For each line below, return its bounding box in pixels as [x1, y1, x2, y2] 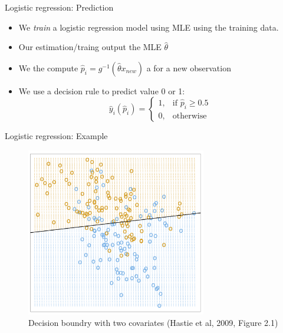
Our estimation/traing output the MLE [18, 41, 162, 53]
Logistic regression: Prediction [5, 1, 114, 13]
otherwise [172, 111, 207, 120]
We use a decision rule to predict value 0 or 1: [18, 84, 185, 97]
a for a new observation [146, 61, 231, 74]
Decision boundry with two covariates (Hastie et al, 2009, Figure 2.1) [28, 316, 278, 329]
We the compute [18, 61, 78, 74]
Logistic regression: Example [5, 130, 108, 142]
